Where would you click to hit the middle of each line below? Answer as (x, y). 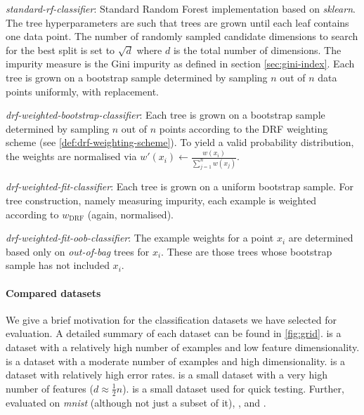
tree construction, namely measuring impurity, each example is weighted (161, 200)
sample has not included (58, 265)
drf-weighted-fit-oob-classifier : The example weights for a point (140, 238)
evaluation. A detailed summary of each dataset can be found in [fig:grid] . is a (174, 333)
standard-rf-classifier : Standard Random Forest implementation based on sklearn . (181, 8)
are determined (321, 238)
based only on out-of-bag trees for (78, 251)
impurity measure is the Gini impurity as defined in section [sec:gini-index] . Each (180, 64)
